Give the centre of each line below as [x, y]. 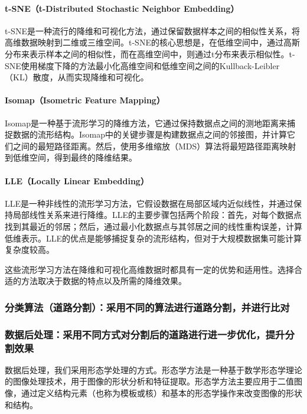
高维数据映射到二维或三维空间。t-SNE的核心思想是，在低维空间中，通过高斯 [152, 42]
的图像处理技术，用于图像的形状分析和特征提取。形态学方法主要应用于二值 [149, 381]
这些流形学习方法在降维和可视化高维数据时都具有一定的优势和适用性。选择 [149, 269]
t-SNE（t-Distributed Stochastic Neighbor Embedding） [122, 8]
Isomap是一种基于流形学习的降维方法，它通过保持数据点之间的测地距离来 [146, 123]
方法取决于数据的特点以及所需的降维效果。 [104, 281]
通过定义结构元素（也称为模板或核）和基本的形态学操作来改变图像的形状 [161, 393]
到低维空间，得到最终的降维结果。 [71, 157]
